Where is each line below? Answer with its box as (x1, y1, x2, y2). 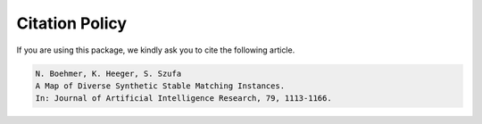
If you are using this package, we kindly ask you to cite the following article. (16, 45, 295, 55)
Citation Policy (16, 13, 128, 33)
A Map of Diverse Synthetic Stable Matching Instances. (35, 80, 286, 91)
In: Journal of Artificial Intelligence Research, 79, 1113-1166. (35, 94, 332, 103)
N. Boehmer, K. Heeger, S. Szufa (35, 68, 182, 79)
